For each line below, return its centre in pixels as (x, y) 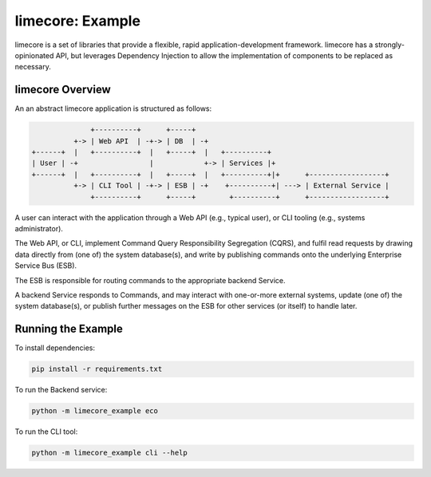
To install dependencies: (55, 348)
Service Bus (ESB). (46, 266)
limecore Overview (63, 90)
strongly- (389, 45)
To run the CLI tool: (46, 432)
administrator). (39, 228)
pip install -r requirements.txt (97, 369)
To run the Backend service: (61, 390)
